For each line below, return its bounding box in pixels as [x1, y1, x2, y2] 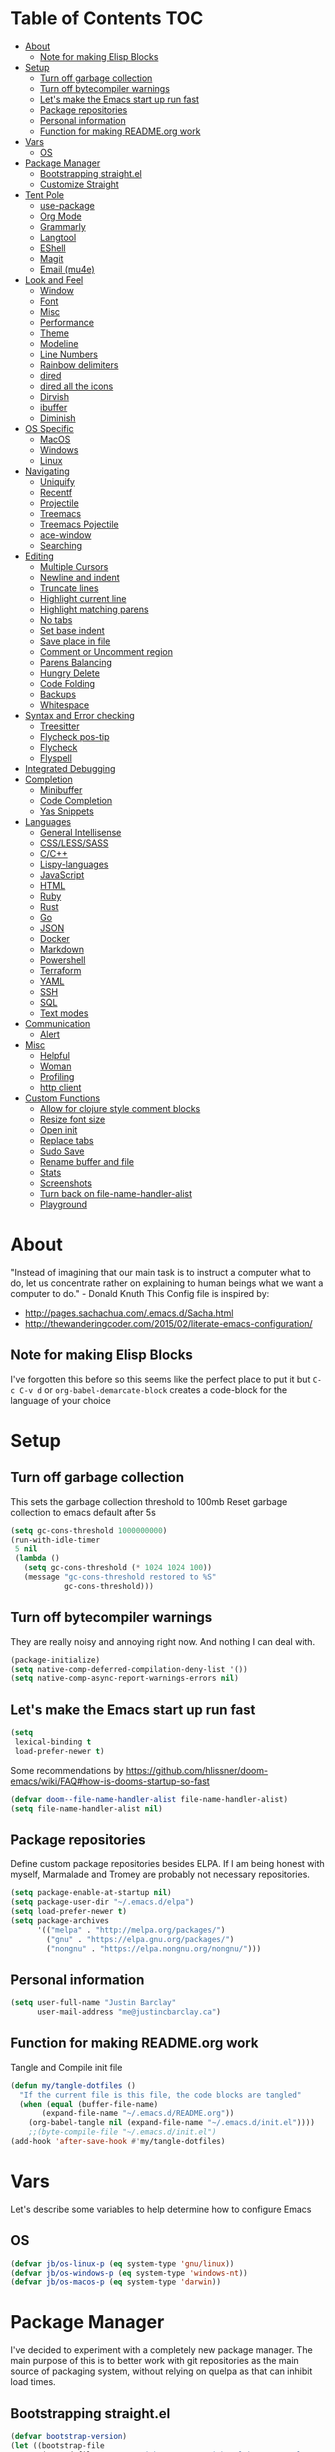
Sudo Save [39, 1145, 85, 1157]
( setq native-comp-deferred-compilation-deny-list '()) [10, 1664, 248, 1674]
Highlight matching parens [39, 603, 149, 615]
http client [39, 1081, 82, 1093]
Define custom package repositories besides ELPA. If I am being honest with [10, 1858, 325, 1870]
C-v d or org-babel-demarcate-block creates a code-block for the [19, 1383, 288, 1396]
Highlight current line [39, 592, 127, 604]
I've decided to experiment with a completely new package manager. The [10, 2344, 313, 2356]
